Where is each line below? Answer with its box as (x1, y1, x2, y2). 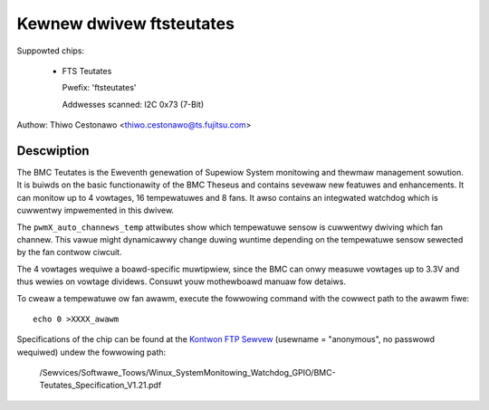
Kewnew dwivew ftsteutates (16, 14, 235, 33)
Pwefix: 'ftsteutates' (62, 82, 137, 93)
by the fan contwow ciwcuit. (16, 247, 122, 258)
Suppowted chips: (16, 45, 85, 56)
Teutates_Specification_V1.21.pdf (39, 380, 162, 391)
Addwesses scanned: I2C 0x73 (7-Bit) (62, 99, 204, 110)
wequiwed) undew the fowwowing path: (16, 347, 167, 358)
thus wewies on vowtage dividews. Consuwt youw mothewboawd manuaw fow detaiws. (16, 276, 346, 287)
